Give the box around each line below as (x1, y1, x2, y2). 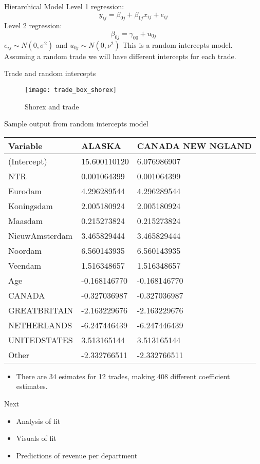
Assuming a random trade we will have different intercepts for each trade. (4, 50, 236, 61)
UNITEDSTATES (8, 333, 73, 346)
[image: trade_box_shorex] (25, 86, 117, 94)
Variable (8, 139, 43, 152)
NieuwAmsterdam (8, 229, 73, 242)
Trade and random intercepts (4, 68, 96, 79)
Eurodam (8, 184, 42, 197)
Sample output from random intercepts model (4, 118, 148, 129)
